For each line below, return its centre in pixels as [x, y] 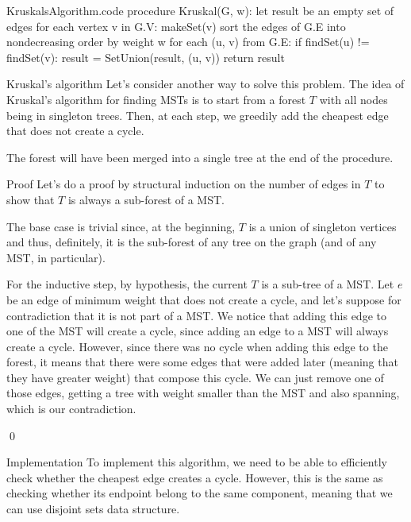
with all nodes [353, 99]
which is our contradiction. [71, 409]
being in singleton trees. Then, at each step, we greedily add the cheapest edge [198, 115]
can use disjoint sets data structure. [93, 509]
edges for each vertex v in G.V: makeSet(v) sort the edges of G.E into [176, 26]
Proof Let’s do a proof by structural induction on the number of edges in [184, 184]
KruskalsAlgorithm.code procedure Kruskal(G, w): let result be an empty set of [200, 10]
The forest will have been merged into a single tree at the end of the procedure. [200, 157]
